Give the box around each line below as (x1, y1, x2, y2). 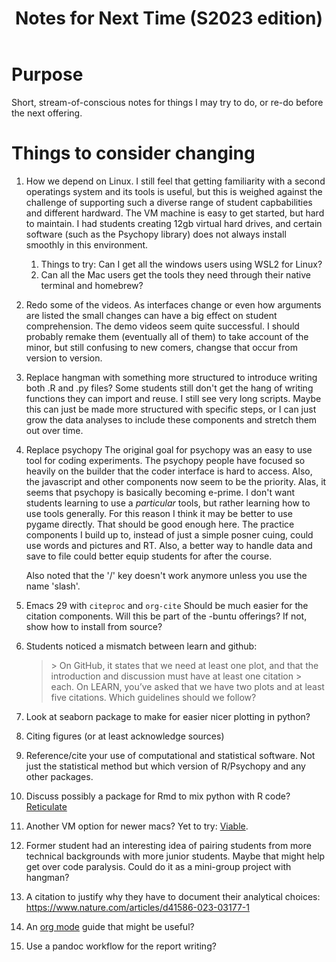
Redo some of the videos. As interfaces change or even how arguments (25, 298, 322, 311)
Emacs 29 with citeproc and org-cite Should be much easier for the (25, 599, 309, 611)
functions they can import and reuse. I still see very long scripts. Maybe (25, 392, 322, 404)
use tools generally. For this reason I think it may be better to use (25, 507, 293, 519)
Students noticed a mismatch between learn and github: (25, 640, 258, 652)
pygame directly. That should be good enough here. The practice (25, 518, 295, 530)
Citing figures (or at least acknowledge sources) (25, 730, 225, 742)
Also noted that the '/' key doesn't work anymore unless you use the (25, 569, 308, 581)
